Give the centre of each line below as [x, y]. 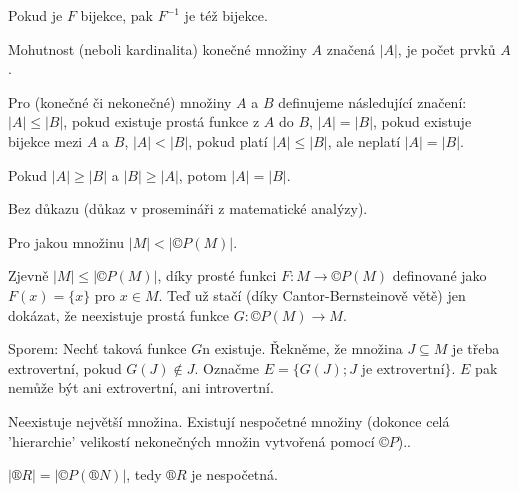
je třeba [476, 348]
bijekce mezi [45, 140]
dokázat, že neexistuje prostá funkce [119, 314]
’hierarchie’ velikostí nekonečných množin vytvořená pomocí [191, 440]
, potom [202, 174]
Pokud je [35, 15]
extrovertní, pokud [65, 367]
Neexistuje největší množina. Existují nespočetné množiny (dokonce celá [229, 420]
